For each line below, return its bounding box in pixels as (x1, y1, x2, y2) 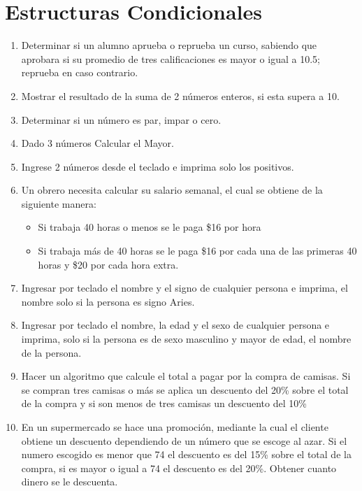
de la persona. (21, 345, 82, 360)
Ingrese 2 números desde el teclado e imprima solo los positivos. (21, 159, 294, 173)
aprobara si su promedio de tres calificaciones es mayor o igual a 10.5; (21, 51, 320, 66)
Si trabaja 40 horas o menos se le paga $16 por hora (38, 220, 261, 234)
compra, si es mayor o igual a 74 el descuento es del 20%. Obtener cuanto (21, 460, 337, 475)
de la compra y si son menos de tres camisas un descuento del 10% (21, 396, 307, 411)
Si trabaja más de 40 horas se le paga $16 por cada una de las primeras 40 (38, 243, 357, 258)
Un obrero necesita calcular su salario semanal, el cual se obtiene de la (21, 183, 323, 197)
